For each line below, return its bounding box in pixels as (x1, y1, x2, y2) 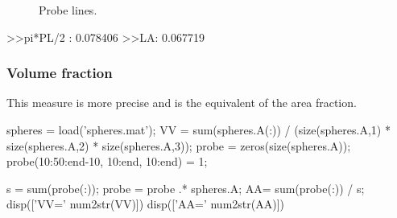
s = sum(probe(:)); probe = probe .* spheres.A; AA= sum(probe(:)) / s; (6, 179, 365, 196)
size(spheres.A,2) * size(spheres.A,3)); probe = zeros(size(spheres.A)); (6, 137, 351, 154)
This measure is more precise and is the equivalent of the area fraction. (6, 94, 357, 111)
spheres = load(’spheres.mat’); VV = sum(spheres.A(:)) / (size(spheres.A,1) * (6, 121, 391, 138)
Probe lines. (39, 2, 97, 18)
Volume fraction (6, 63, 113, 83)
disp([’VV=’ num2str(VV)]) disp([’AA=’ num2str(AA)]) (6, 195, 285, 212)
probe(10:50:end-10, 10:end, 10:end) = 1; (6, 153, 208, 170)
